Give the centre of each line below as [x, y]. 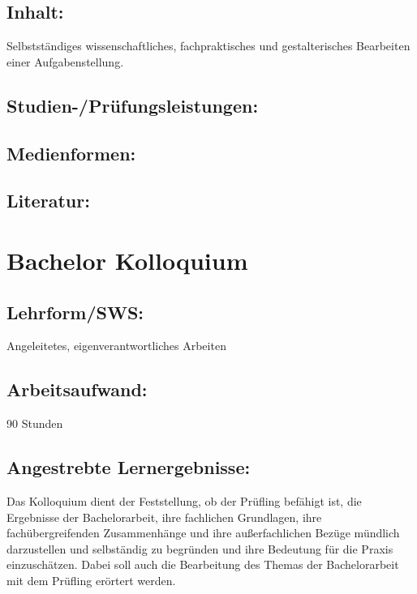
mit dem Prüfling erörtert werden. [91, 580]
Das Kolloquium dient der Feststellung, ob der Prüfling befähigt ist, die [184, 500]
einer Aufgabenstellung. [65, 61]
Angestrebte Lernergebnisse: [129, 467]
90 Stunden [35, 423]
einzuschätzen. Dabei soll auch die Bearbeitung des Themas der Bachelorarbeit [203, 564]
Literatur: [48, 201]
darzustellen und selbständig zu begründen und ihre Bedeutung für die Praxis [200, 548]
